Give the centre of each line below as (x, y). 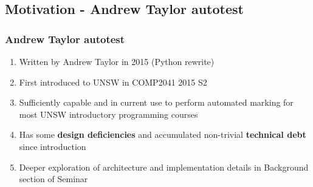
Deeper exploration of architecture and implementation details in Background (164, 167)
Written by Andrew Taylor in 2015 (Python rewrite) (117, 61)
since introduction (53, 146)
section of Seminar (53, 179)
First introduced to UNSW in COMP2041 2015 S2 (113, 82)
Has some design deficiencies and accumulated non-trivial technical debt (163, 134)
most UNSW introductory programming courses (108, 114)
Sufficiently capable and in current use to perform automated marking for (156, 102)
